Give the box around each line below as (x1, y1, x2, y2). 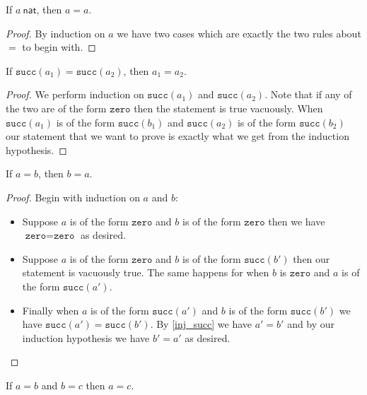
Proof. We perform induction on (6, 87, 144, 102)
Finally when (22, 302, 79, 317)
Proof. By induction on (6, 25, 105, 40)
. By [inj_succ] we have (150, 317, 252, 331)
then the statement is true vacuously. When (134, 100, 323, 115)
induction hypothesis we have (22, 330, 150, 345)
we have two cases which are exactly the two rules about (117, 25, 361, 40)
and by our (287, 317, 335, 331)
